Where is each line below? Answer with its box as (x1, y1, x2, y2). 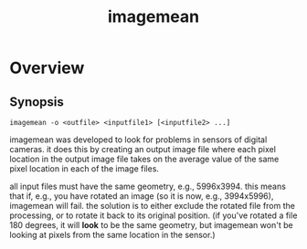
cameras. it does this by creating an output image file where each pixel (9, 144, 277, 154)
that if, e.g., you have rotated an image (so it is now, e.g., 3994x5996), (9, 191, 274, 202)
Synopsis (9, 94, 64, 109)
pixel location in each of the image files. (9, 163, 160, 174)
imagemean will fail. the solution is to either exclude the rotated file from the (9, 201, 295, 211)
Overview (9, 57, 85, 78)
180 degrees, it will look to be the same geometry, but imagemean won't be (9, 220, 294, 230)
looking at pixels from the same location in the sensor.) (9, 230, 217, 240)
